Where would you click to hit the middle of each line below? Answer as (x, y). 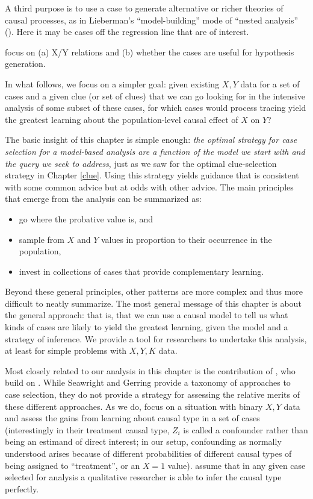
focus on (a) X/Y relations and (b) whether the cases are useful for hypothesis (150, 52)
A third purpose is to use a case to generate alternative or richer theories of (144, 8)
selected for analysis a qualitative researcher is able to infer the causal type (143, 477)
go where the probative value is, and (86, 218)
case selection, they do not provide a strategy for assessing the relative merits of (152, 394)
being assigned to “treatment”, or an (73, 465)
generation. (25, 64)
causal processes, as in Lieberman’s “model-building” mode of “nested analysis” (152, 20)
